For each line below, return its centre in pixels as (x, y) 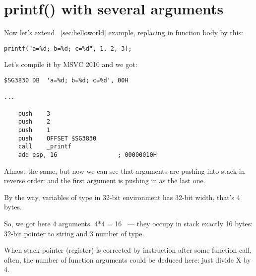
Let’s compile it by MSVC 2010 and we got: (71, 64)
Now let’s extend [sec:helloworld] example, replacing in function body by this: (124, 33)
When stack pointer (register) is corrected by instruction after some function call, (128, 250)
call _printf (45, 147)
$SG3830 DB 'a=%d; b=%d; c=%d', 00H (66, 80)
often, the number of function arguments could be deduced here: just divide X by (128, 259)
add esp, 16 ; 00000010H (87, 155)
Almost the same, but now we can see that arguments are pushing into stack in (125, 171)
